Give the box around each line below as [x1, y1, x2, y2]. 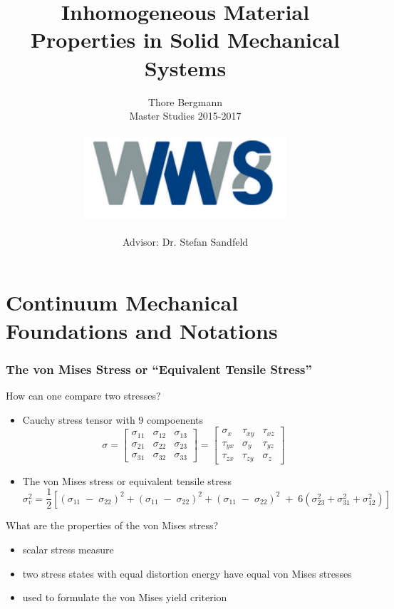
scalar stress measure [22, 541, 114, 556]
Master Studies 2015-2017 [129, 108, 242, 123]
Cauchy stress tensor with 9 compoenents [22, 412, 203, 427]
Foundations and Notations [6, 316, 278, 345]
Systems [144, 53, 227, 82]
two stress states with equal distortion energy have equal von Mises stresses [22, 566, 352, 581]
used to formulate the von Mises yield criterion [22, 590, 227, 605]
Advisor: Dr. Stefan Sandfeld [122, 234, 249, 249]
